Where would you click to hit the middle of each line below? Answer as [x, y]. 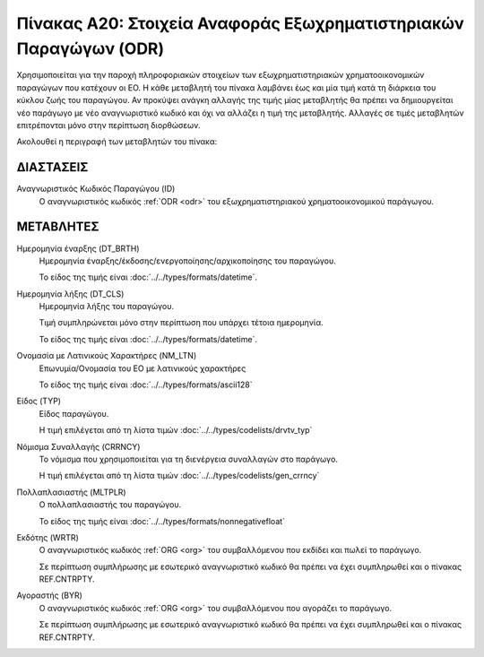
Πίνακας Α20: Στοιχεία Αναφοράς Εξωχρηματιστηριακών [241, 23]
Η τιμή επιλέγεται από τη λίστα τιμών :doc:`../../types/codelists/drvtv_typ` [176, 430]
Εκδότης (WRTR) [48, 537]
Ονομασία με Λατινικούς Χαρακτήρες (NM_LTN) [107, 356]
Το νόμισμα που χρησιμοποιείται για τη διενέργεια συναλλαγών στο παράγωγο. [188, 459]
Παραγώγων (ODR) [91, 48]
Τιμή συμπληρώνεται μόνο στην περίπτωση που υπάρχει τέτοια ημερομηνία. [181, 323]
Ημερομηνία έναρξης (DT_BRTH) [78, 248]
